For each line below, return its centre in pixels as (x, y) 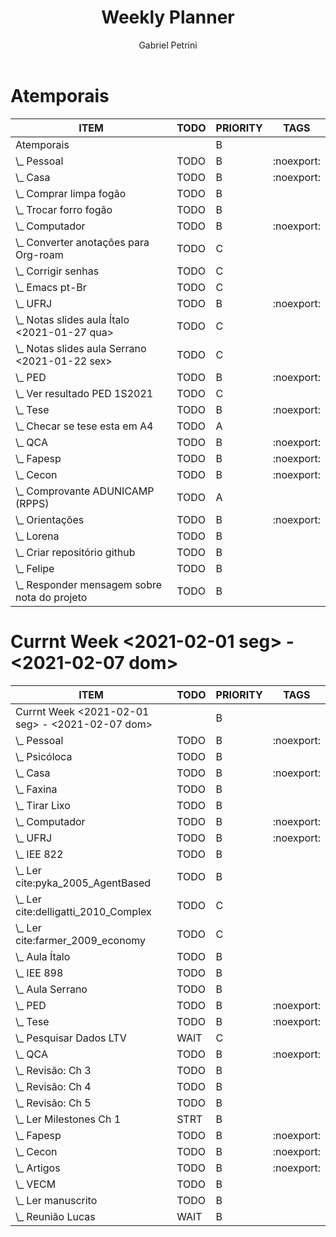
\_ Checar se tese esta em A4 (84, 426)
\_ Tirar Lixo (43, 805)
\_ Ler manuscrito (56, 1200)
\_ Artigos (38, 1168)
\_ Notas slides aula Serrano (81, 348)
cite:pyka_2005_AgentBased (83, 883)
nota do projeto (51, 597)
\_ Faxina (36, 789)
